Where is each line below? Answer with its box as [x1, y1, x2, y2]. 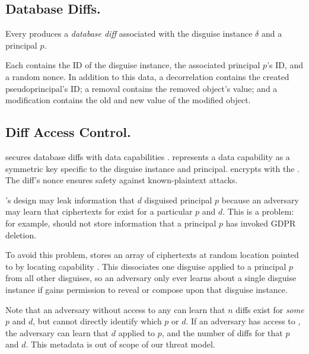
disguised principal [144, 193, 212, 206]
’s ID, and [267, 59, 304, 71]
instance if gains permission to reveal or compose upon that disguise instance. [5, 283, 288, 295]
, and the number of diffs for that [161, 326, 283, 339]
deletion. [5, 228, 37, 241]
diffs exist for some [235, 303, 304, 315]
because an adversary [221, 193, 299, 206]
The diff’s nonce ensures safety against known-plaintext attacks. [5, 174, 238, 186]
